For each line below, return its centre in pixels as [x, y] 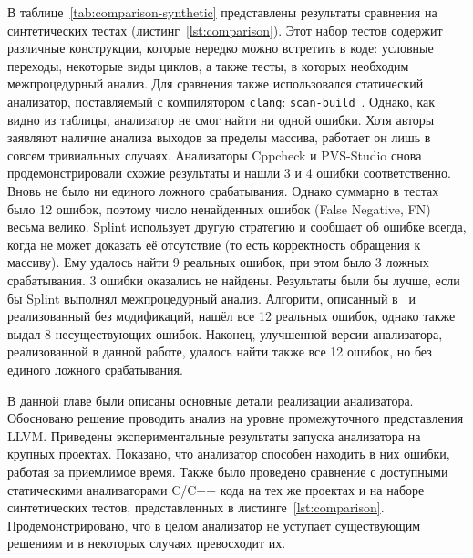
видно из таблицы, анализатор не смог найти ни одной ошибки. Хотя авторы [221, 119]
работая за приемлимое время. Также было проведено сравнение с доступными [228, 471]
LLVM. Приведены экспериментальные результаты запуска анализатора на [214, 435]
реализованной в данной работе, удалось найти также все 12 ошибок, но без [220, 351]
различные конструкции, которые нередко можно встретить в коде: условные [221, 48]
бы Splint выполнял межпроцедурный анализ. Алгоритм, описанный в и [211, 298]
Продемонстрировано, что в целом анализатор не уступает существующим [214, 525]
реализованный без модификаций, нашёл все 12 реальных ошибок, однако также [231, 316]
